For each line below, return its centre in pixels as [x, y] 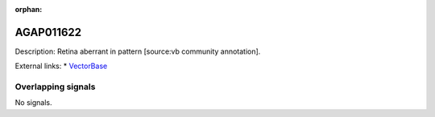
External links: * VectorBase [61, 66]
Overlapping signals [55, 87]
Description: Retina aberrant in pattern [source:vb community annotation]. [138, 51]
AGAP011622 [48, 32]
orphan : [29, 9]
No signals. [33, 103]
